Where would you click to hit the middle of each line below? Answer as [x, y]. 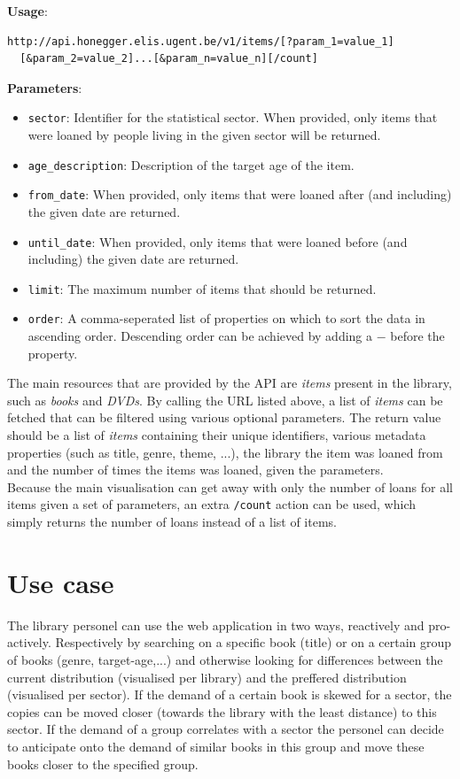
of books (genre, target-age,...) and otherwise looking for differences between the [225, 659]
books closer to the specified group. [103, 764]
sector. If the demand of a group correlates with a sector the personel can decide [226, 729]
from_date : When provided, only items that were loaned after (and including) [240, 194]
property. [53, 353]
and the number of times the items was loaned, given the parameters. [195, 470]
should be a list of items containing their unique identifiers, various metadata [217, 435]
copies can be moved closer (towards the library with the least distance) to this [222, 711]
